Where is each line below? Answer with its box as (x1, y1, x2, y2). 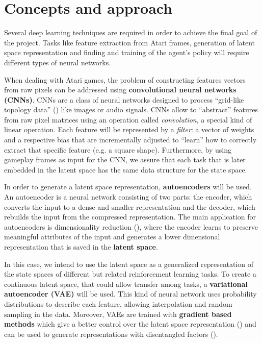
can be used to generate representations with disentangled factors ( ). (4, 328, 218, 339)
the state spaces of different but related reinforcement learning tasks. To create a (4, 268, 256, 279)
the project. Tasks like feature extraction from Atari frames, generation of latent (4, 37, 255, 47)
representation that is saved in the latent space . (4, 241, 158, 252)
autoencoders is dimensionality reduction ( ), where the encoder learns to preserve (4, 221, 258, 232)
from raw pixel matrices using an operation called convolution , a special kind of (4, 114, 252, 125)
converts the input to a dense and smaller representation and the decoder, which (4, 201, 255, 212)
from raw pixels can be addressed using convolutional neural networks (4, 84, 237, 95)
